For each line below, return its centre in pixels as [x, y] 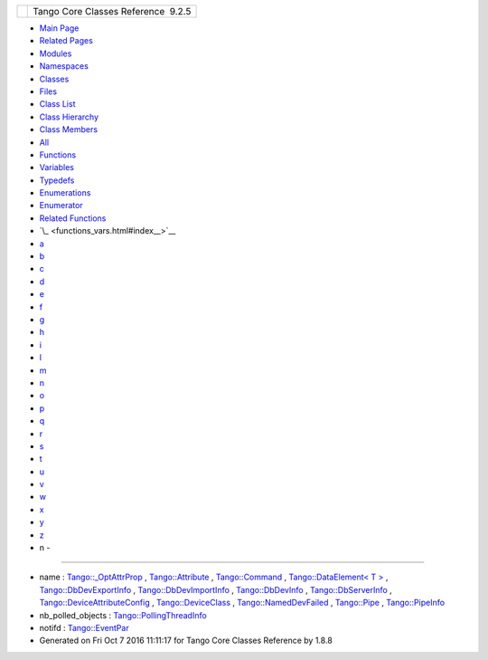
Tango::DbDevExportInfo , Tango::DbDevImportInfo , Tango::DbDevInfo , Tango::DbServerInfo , [216, 589]
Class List [57, 104]
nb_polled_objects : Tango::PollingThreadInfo [123, 615]
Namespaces [64, 66]
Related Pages [66, 41]
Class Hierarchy [69, 117]
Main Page [59, 28]
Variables [56, 167]
